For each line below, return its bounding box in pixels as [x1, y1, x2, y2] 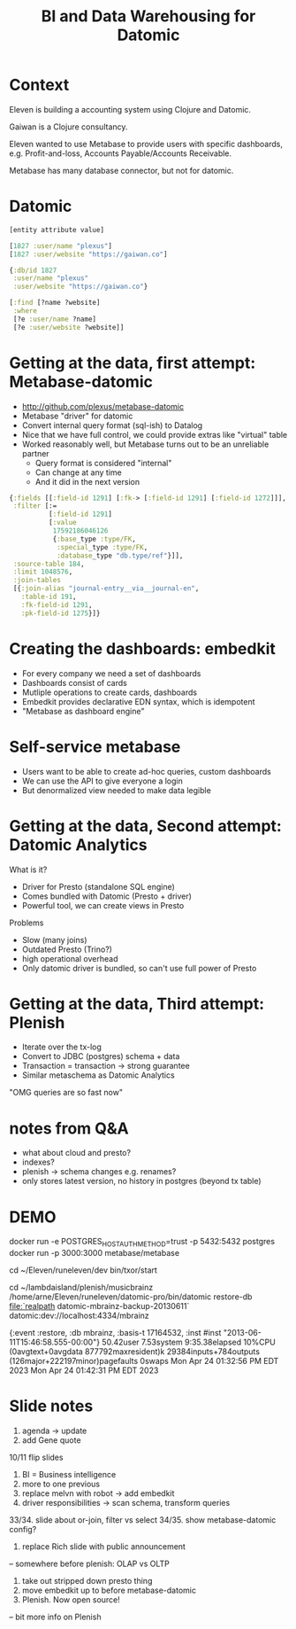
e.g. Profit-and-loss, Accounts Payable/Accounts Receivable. [9, 148, 232, 159]
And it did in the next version [34, 476, 140, 487]
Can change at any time [34, 467, 122, 478]
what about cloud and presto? [21, 1148, 131, 1158]
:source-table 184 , [12, 559, 86, 568]
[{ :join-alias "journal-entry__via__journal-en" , [12, 584, 200, 593]
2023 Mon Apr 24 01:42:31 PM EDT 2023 [9, 1365, 159, 1376]
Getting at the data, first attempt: [9, 353, 256, 373]
